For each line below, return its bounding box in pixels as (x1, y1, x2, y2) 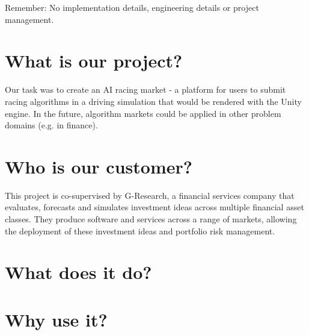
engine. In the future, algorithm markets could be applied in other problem (5, 107, 281, 119)
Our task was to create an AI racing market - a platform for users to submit (5, 83, 286, 96)
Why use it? (5, 307, 108, 331)
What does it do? (5, 260, 152, 284)
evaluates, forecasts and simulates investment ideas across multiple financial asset (5, 201, 304, 213)
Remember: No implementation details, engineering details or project (5, 1, 259, 13)
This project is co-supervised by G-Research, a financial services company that (5, 189, 295, 201)
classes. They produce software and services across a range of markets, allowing (5, 213, 297, 225)
